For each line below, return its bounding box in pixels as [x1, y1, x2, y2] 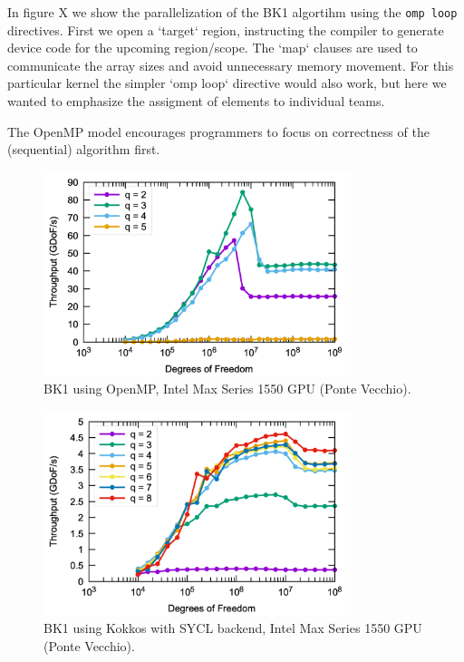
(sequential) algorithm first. [7, 140, 160, 159]
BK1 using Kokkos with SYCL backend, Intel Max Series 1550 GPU [43, 618, 422, 638]
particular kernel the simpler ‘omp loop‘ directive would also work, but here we [7, 73, 447, 92]
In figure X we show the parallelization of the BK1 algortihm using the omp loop [7, 3, 458, 21]
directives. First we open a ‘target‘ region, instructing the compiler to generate [7, 20, 444, 39]
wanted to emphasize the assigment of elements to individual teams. [7, 92, 385, 111]
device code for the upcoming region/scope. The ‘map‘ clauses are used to [7, 38, 418, 57]
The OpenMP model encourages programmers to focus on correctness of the [7, 122, 430, 141]
